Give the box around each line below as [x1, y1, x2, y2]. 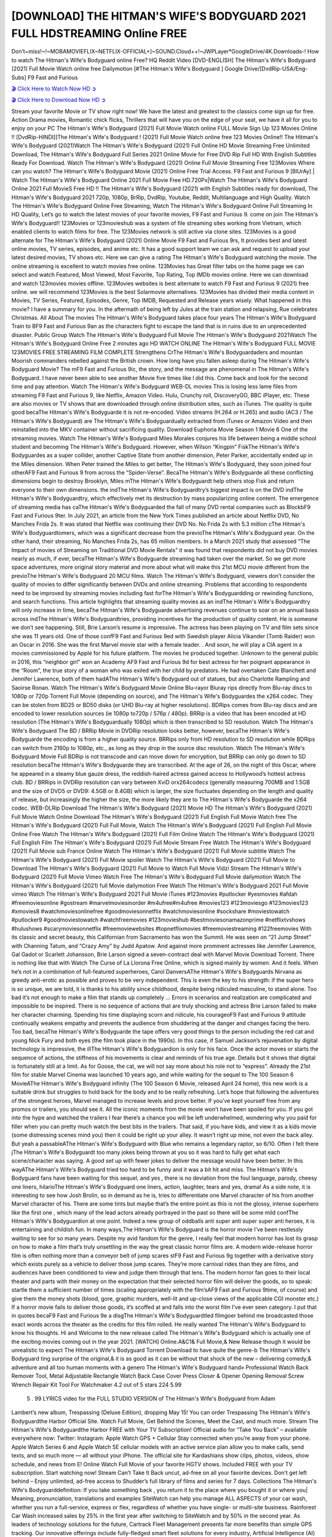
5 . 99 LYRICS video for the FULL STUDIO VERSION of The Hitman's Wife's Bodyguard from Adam [26, 1394, 276, 1402]
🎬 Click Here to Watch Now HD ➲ [11, 85, 97, 92]
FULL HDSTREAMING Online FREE [11, 26, 188, 40]
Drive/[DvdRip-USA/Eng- [244, 65, 308, 73]
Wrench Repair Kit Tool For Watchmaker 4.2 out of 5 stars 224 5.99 [11, 1381, 182, 1388]
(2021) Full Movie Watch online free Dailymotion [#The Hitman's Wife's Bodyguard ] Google [11, 65, 243, 73]
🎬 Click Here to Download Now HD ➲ [11, 96, 106, 104]
